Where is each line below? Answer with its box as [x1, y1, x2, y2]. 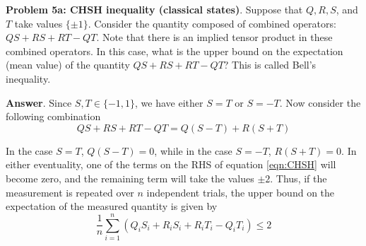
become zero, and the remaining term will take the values [6, 170, 254, 185]
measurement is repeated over [6, 184, 134, 199]
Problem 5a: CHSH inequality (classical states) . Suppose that [6, 2, 303, 16]
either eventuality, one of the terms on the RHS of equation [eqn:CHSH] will [6, 157, 336, 172]
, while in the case [154, 143, 232, 158]
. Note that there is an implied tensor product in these [96, 30, 333, 45]
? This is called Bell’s [223, 57, 317, 72]
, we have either [135, 95, 203, 110]
